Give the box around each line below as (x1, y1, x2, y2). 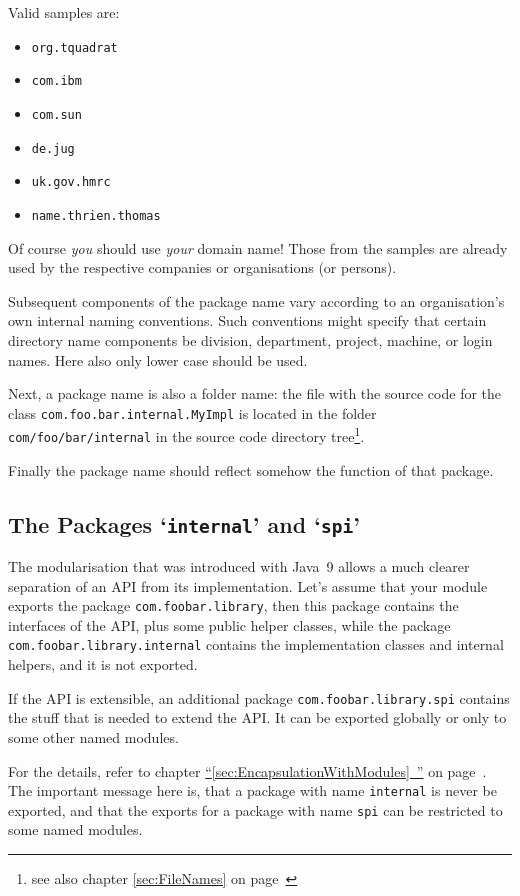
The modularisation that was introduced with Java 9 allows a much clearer (8, 556, 470, 577)
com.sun (31, 107, 82, 122)
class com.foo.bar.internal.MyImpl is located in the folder (8, 402, 377, 423)
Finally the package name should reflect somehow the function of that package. (8, 459, 494, 480)
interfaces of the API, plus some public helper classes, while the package (8, 614, 451, 635)
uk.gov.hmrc (31, 175, 111, 190)
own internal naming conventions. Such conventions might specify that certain (8, 310, 487, 331)
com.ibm (31, 74, 82, 89)
